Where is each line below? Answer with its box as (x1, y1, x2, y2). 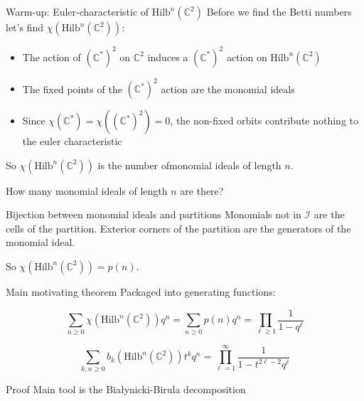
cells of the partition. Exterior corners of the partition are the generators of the (6, 220, 351, 235)
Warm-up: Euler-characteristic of (6, 4, 149, 18)
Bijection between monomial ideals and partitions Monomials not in (6, 207, 301, 222)
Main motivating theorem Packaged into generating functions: (6, 284, 276, 299)
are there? (180, 183, 224, 198)
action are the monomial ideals (161, 81, 295, 95)
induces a (147, 49, 188, 64)
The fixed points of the (22, 81, 122, 95)
